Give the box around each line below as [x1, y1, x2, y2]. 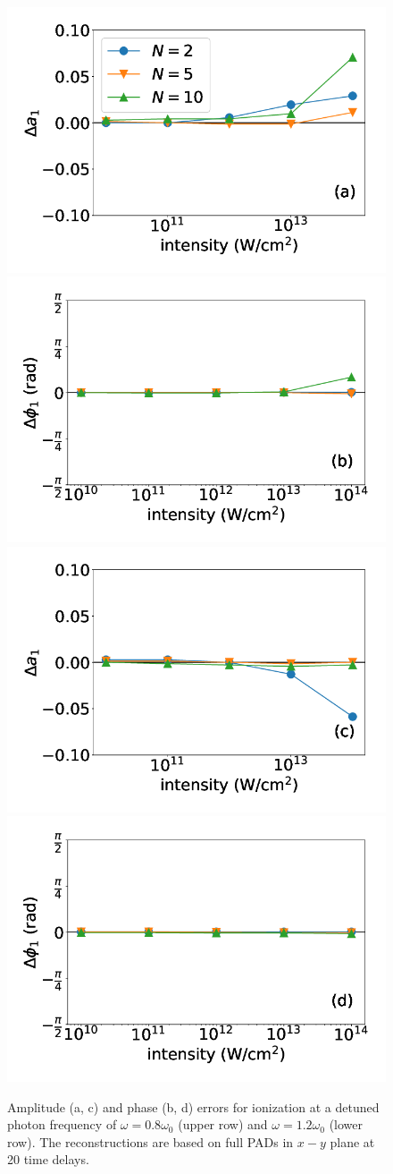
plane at [330, 1132, 375, 1151]
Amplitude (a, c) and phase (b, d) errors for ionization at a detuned [7, 1097, 380, 1116]
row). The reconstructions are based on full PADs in [7, 1132, 294, 1151]
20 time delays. [7, 1150, 89, 1169]
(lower [329, 1115, 364, 1134]
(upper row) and [178, 1115, 268, 1134]
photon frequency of [7, 1115, 117, 1134]
